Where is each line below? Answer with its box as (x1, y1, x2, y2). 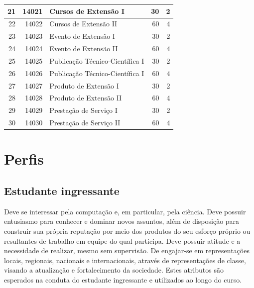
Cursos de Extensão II (49, 18, 118, 29)
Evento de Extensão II (49, 43, 118, 54)
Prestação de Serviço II (49, 117, 121, 128)
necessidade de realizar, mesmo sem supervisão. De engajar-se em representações (4, 245, 250, 256)
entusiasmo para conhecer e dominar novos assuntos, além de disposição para (4, 216, 240, 226)
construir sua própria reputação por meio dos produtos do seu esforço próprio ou (4, 225, 251, 236)
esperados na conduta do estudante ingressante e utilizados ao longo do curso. (4, 274, 242, 285)
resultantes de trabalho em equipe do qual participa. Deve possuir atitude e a (4, 235, 241, 246)
